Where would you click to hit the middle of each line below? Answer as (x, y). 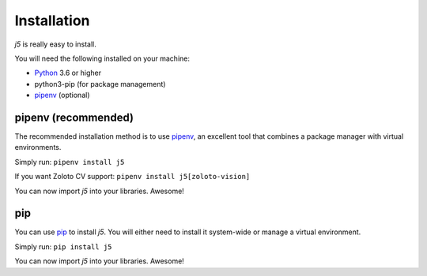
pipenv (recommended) (74, 117)
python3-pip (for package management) (100, 84)
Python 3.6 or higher (68, 73)
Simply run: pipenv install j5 (70, 162)
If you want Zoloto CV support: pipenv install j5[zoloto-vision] (132, 177)
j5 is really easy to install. (55, 44)
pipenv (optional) (62, 95)
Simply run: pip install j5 (63, 246)
